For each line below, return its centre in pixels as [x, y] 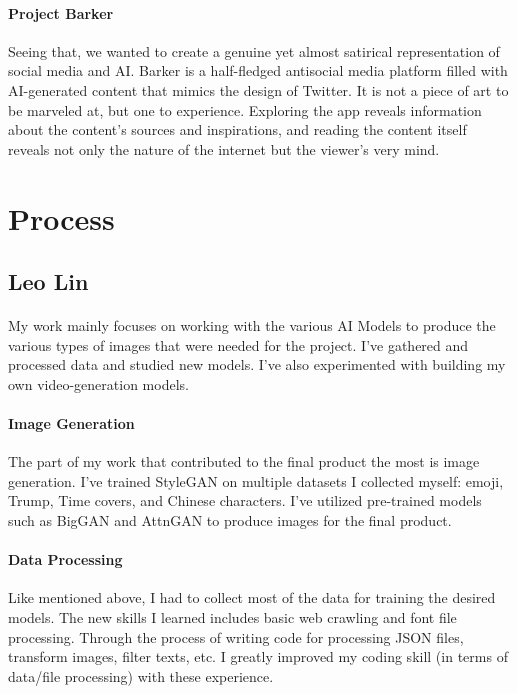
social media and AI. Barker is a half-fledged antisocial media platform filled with [258, 70]
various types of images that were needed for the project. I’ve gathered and [238, 344]
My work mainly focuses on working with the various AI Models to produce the [252, 325]
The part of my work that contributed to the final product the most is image [244, 461]
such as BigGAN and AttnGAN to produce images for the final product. [230, 520]
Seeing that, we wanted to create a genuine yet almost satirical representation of [254, 50]
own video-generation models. [98, 383]
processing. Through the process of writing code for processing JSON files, [236, 636]
